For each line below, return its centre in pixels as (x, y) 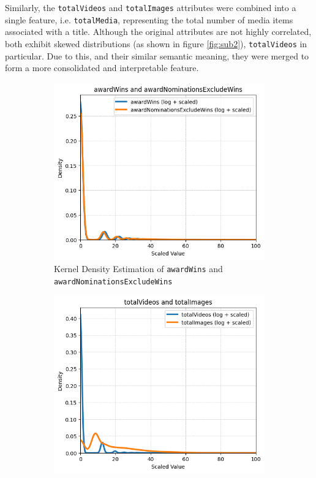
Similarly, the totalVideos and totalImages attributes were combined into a (151, 7)
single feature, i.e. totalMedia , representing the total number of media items (149, 19)
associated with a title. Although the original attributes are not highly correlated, (158, 32)
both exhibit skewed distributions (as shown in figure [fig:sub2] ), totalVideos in (156, 43)
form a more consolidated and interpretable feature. (102, 68)
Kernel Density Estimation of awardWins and (138, 269)
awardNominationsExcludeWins (113, 282)
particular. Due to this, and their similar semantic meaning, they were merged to (157, 55)
